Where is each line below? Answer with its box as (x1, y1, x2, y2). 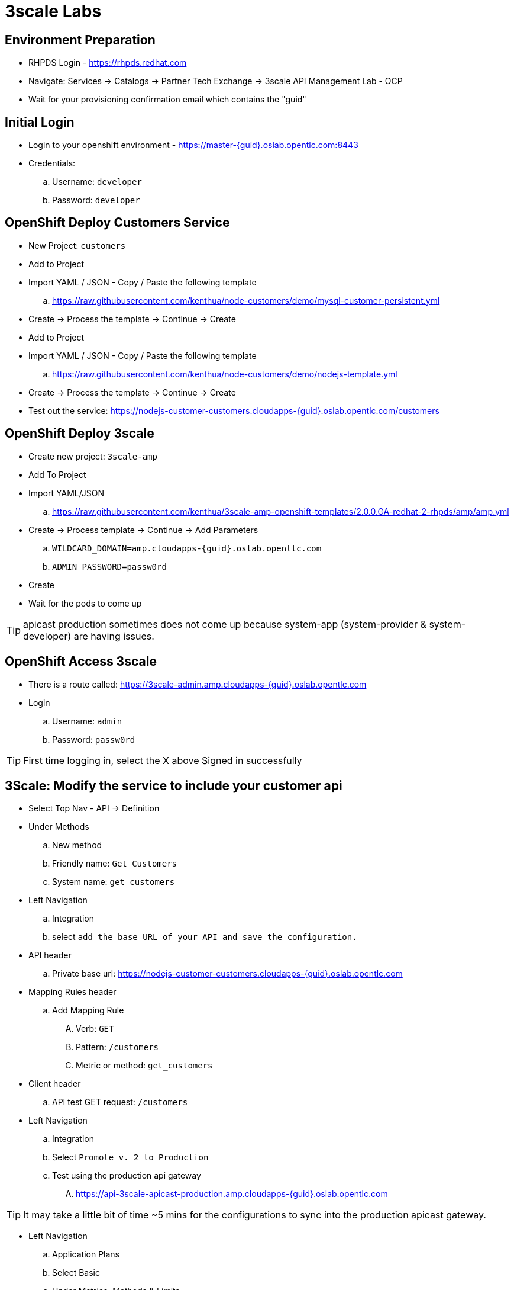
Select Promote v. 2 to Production (52, 1152, 209, 1163)
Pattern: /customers (76, 1042, 159, 1052)
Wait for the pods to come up (28, 598, 142, 608)
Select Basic (52, 1267, 101, 1278)
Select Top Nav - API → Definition (28, 803, 160, 814)
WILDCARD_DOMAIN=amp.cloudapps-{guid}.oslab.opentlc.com (52, 543, 322, 553)
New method (52, 840, 102, 851)
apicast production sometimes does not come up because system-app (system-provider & (23, 618, 426, 630)
